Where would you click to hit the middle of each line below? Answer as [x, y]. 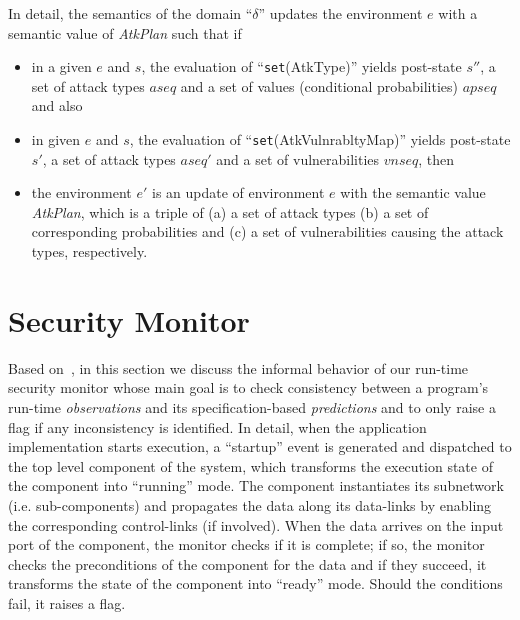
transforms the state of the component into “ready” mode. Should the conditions [255, 583]
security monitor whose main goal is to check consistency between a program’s [248, 387]
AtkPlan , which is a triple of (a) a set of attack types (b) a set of [230, 211]
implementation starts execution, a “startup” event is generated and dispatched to [260, 446]
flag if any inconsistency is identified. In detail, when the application [217, 426]
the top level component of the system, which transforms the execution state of [250, 465]
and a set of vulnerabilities [298, 158]
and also [57, 105]
